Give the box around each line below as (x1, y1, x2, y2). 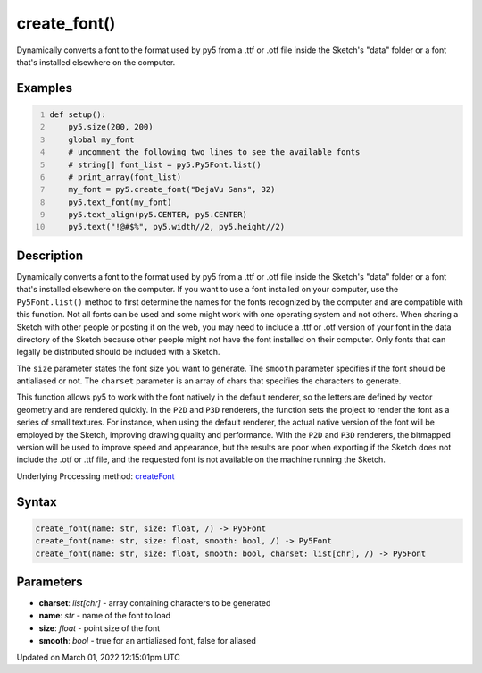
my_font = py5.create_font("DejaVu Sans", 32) (68, 184, 276, 195)
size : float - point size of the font (38, 622, 161, 634)
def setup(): (49, 109, 107, 120)
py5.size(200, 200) (68, 122, 154, 132)
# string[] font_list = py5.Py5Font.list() (68, 159, 262, 170)
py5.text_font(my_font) (68, 197, 173, 207)
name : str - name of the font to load (38, 610, 171, 621)
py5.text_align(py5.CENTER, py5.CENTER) (68, 210, 247, 220)
